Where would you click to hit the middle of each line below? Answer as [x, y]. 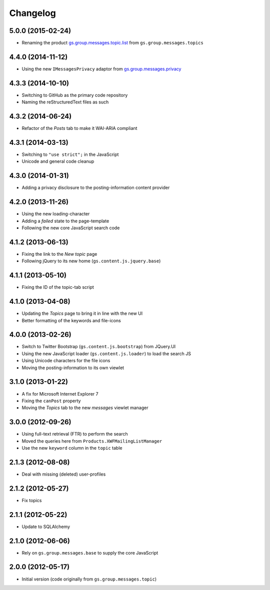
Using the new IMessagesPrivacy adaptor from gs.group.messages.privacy [101, 69]
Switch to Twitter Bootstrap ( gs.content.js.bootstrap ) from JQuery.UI [99, 347]
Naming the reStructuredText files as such [65, 102]
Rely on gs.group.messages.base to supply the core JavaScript [90, 553]
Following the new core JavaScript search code [71, 228]
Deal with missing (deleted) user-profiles [64, 474]
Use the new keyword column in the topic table [72, 448]
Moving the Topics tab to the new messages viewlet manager [85, 408]
